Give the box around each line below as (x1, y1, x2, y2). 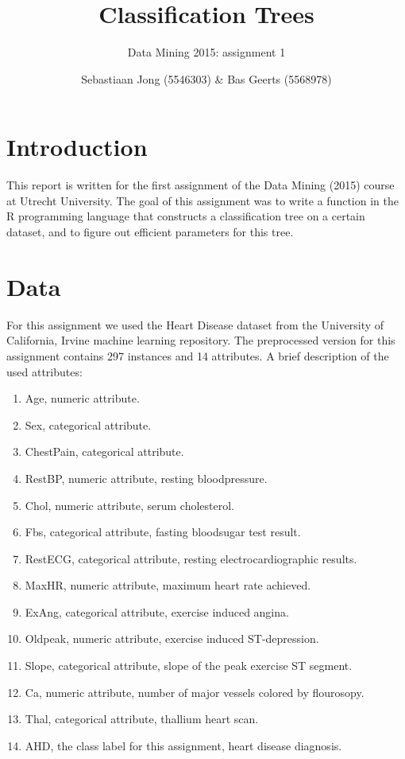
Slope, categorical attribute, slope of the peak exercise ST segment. (25, 657, 353, 674)
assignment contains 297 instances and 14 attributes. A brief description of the (6, 347, 389, 364)
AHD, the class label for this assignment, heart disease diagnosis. (25, 737, 342, 753)
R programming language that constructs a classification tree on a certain (6, 208, 365, 224)
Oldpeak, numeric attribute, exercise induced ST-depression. (25, 630, 319, 647)
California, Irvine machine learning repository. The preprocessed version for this (6, 332, 395, 348)
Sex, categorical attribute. (25, 416, 152, 433)
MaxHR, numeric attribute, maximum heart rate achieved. (25, 577, 311, 594)
